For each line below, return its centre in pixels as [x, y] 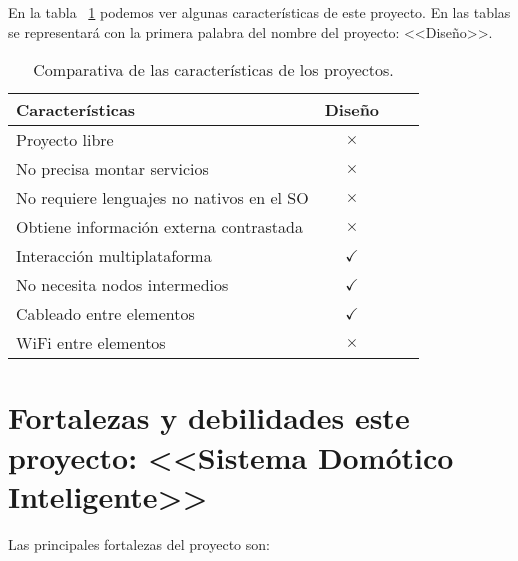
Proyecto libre [65, 140]
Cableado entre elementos [105, 314]
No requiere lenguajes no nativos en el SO [162, 198]
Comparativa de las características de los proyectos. [213, 70]
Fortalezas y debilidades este [209, 417]
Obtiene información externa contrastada [159, 227]
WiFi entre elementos [91, 343]
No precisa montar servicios [112, 169]
